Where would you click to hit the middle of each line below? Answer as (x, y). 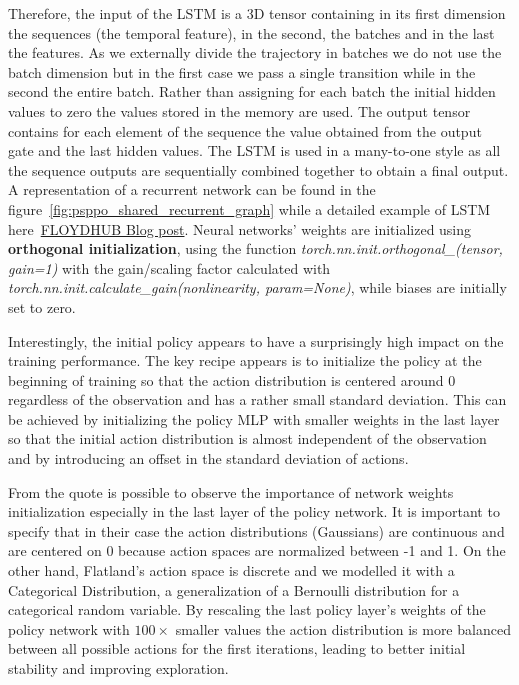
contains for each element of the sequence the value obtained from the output (245, 130)
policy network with (69, 628)
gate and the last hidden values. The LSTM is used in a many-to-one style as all (254, 150)
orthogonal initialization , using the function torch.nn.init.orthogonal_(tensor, (255, 248)
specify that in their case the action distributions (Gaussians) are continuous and (256, 530)
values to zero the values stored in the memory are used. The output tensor (239, 110)
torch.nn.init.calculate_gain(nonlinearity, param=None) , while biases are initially (257, 287)
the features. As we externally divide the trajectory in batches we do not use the (255, 52)
